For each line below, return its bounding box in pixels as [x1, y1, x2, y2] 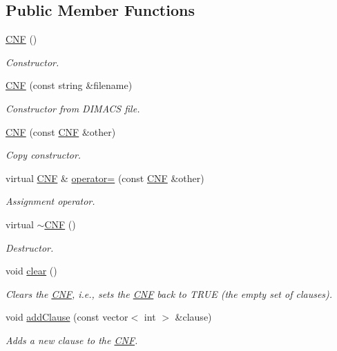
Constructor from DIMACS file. [6, 101, 140, 115]
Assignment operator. [6, 194, 95, 208]
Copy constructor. [6, 148, 81, 162]
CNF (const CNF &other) [6, 124, 116, 139]
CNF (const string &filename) [6, 78, 133, 92]
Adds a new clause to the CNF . [6, 332, 138, 347]
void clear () [6, 263, 57, 278]
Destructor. [6, 240, 54, 254]
